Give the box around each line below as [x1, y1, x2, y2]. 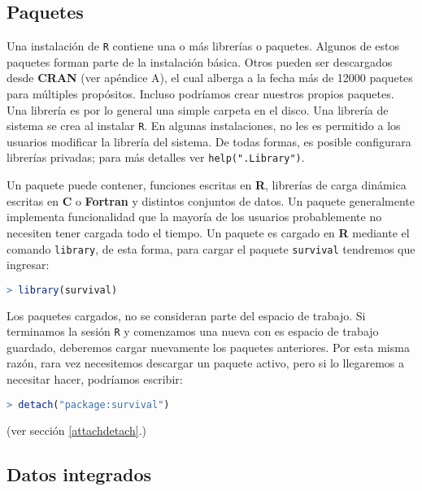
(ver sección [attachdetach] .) [7, 421, 147, 438]
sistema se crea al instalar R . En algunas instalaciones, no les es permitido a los [7, 117, 401, 134]
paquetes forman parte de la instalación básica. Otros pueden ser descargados [7, 53, 393, 70]
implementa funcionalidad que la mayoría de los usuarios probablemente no [7, 208, 382, 225]
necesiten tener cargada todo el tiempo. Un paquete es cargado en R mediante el [7, 224, 410, 241]
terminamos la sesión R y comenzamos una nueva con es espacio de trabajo [7, 323, 379, 340]
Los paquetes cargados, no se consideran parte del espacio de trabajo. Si [7, 306, 366, 324]
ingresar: [7, 256, 50, 273]
